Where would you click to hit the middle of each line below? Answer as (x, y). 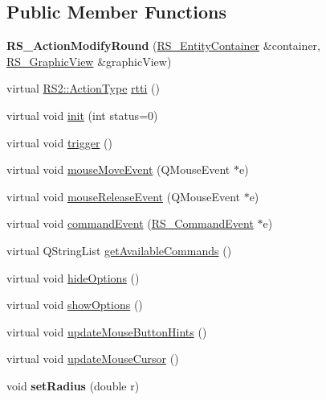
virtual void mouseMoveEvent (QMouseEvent (118, 169)
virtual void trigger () (59, 142)
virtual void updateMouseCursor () (93, 359)
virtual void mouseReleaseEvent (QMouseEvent (123, 196)
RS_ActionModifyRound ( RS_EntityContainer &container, (163, 45)
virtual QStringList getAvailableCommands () (119, 250)
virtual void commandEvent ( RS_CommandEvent (130, 223)
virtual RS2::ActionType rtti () (83, 88)
